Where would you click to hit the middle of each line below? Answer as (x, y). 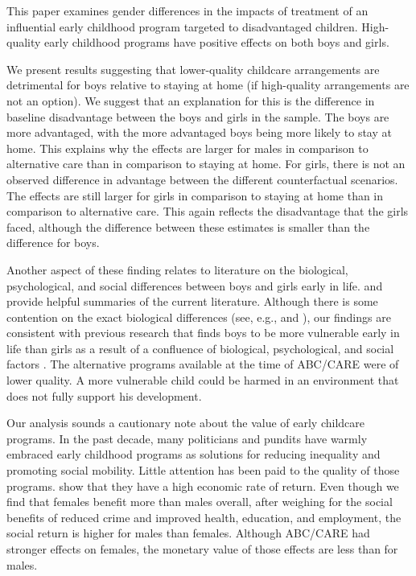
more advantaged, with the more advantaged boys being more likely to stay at (199, 132)
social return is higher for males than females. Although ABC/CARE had (188, 533)
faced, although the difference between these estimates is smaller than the (188, 226)
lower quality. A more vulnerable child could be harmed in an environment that (203, 380)
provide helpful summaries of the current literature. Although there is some (192, 301)
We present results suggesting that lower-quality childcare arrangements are (193, 69)
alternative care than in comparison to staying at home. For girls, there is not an (206, 164)
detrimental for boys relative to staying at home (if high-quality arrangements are (208, 85)
